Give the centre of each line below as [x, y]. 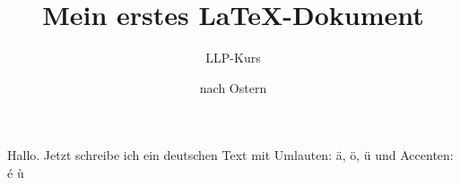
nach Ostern [233, 87]
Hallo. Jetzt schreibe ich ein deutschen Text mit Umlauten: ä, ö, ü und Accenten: [230, 155]
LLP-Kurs [233, 58]
